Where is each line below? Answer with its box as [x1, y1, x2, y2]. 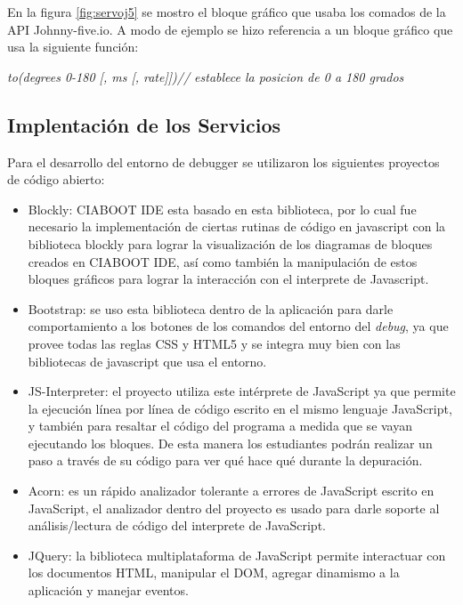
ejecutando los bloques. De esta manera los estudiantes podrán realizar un [28, 433, 433, 452]
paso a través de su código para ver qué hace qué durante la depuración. [28, 451, 423, 470]
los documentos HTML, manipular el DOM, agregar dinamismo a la [28, 563, 400, 582]
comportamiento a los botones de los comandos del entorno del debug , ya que [28, 317, 449, 335]
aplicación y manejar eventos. [28, 581, 189, 600]
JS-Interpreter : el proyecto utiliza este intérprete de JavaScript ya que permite [28, 382, 456, 400]
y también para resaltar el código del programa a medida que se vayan [28, 416, 413, 435]
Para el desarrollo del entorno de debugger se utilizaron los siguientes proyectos [7, 152, 440, 171]
